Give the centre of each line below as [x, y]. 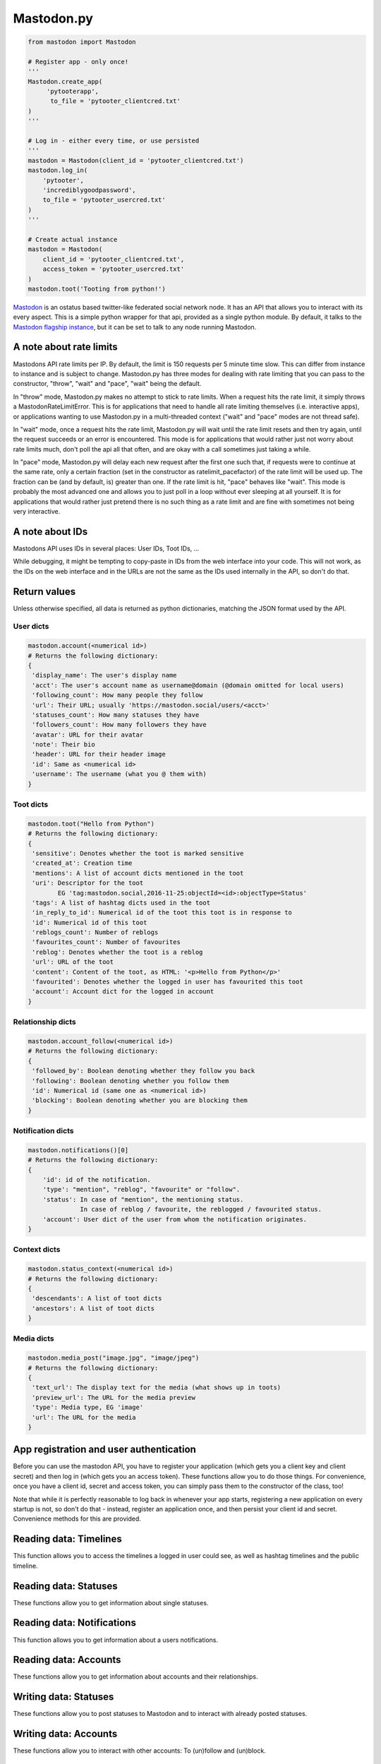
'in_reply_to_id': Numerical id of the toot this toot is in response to [162, 913]
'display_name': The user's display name [104, 675]
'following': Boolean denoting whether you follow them [131, 1081]
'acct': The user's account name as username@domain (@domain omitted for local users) [188, 685]
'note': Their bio [64, 745]
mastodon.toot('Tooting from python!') [97, 289]
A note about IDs [50, 532]
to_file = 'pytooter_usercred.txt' [104, 200]
